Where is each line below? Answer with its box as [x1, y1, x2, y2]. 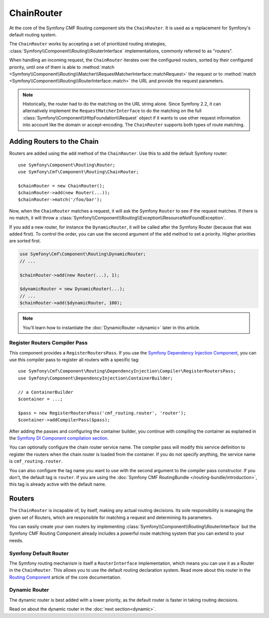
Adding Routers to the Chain [9, 137, 99, 146]
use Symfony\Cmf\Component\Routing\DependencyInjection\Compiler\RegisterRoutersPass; [18, 369, 236, 374]
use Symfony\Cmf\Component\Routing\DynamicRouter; [19, 251, 146, 257]
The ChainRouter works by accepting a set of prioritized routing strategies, [9, 41, 166, 47]
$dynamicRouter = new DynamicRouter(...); [19, 286, 125, 292]
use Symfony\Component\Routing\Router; [18, 162, 116, 168]
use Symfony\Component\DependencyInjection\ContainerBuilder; [18, 375, 173, 381]
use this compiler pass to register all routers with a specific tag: [9, 357, 139, 363]
